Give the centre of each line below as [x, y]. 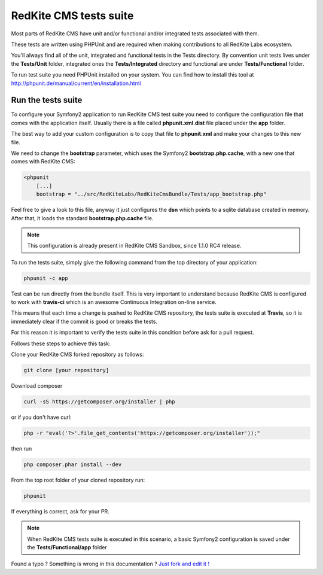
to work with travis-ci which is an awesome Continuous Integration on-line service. [114, 302]
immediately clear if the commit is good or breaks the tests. [84, 321]
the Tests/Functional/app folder [67, 547]
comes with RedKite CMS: [43, 162]
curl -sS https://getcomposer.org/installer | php [100, 401]
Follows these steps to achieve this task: [61, 343]
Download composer [37, 385]
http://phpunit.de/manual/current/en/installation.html [76, 83]
